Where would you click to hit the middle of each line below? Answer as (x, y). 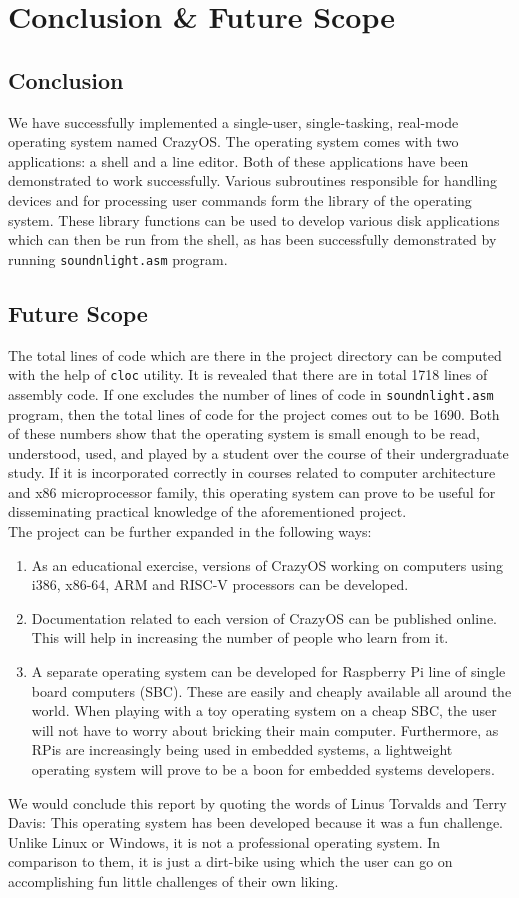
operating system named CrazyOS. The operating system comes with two (233, 141)
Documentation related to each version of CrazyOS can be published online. (264, 617)
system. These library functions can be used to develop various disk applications (254, 219)
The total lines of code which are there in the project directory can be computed (255, 354)
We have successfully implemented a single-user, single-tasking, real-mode (233, 121)
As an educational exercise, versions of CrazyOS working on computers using (267, 564)
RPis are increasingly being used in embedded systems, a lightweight (242, 749)
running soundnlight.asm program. (118, 258)
